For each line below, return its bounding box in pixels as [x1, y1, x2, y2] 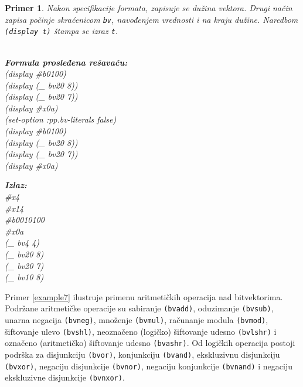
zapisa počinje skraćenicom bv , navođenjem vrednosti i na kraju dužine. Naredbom [5, 13, 298, 25]
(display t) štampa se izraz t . [5, 25, 118, 37]
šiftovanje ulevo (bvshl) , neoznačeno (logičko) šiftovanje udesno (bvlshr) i [5, 325, 277, 337]
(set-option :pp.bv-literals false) [5, 113, 117, 125]
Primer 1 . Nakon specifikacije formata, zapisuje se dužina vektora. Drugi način [5, 2, 292, 13]
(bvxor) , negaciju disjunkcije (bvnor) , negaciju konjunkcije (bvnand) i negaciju [5, 359, 292, 372]
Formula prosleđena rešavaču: [5, 56, 128, 68]
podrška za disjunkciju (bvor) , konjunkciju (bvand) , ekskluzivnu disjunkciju [5, 348, 280, 360]
